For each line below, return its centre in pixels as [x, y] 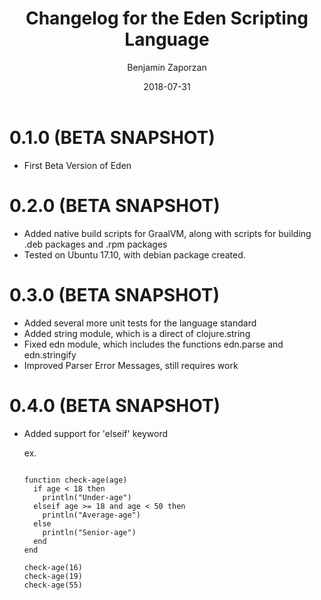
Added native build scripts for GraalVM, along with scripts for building [167, 233]
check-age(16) [53, 567]
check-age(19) [53, 576]
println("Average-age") [91, 515]
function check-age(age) [75, 480]
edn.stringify [50, 354]
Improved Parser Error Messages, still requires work [131, 365]
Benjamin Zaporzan [167, 67]
